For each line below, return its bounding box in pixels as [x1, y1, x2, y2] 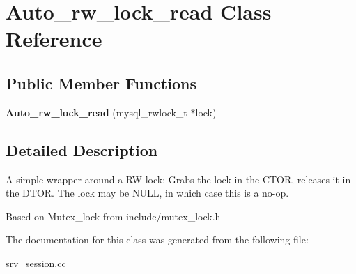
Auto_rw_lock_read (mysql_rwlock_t [6, 105, 187, 119]
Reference [6, 24, 102, 53]
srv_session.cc [6, 255, 66, 270]
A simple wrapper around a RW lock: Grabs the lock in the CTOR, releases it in [6, 172, 351, 186]
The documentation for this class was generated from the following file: [6, 232, 309, 247]
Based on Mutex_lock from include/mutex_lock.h [6, 208, 221, 223]
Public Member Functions [6, 72, 196, 93]
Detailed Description [6, 139, 158, 160]
